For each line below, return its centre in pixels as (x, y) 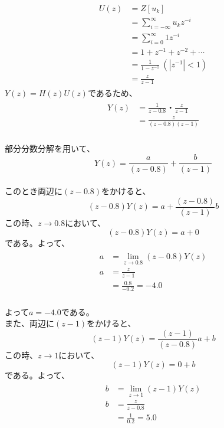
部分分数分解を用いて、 (50, 148)
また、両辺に (29, 323)
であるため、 (112, 93)
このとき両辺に (34, 191)
